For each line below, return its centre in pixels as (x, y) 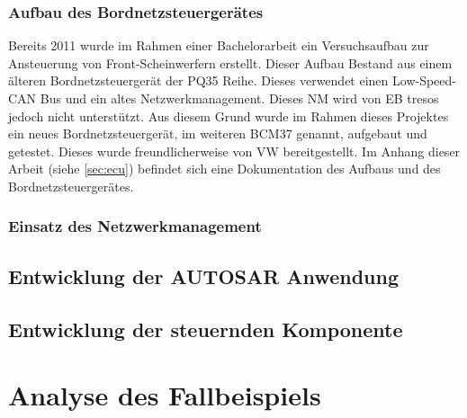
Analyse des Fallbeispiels (165, 395)
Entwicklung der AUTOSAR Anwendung (203, 276)
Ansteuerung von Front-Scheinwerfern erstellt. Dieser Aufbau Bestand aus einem (230, 62)
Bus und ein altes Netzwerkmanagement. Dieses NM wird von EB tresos (239, 98)
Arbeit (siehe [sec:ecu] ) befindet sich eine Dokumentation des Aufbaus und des (225, 169)
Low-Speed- (424, 80)
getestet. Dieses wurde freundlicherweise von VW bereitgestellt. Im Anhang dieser (234, 151)
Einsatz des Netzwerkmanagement (135, 226)
